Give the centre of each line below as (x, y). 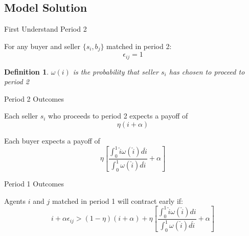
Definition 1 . (27, 71)
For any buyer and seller (42, 46)
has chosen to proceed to (207, 71)
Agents (15, 200)
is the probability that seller (116, 71)
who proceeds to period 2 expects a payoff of (118, 116)
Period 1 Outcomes (34, 184)
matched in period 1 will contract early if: (117, 200)
